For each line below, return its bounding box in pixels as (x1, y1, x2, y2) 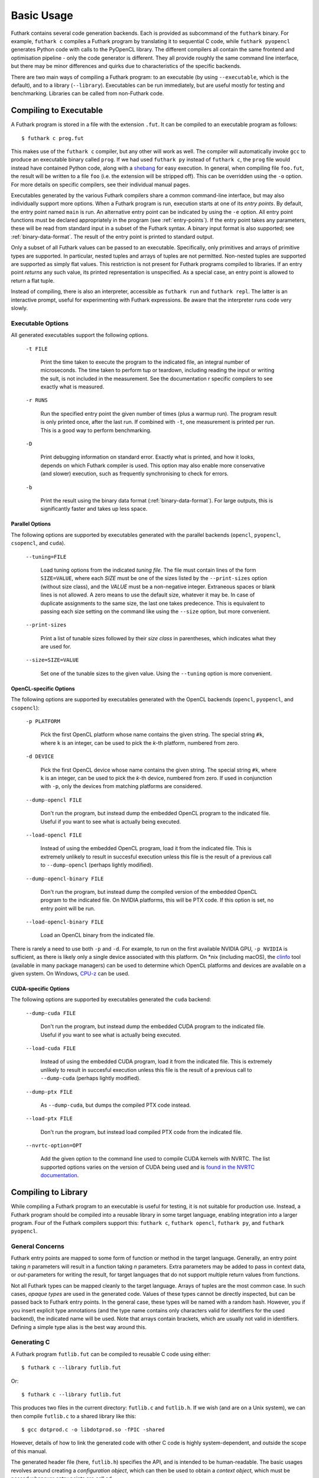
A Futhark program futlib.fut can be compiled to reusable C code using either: (11, 1350, 211, 1357)
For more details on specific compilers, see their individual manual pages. (11, 181, 190, 188)
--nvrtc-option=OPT (25, 1142, 82, 1149)
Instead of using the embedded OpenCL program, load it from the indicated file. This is (40, 845, 252, 852)
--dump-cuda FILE (25, 1010, 76, 1016)
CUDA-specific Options (11, 985, 70, 993)
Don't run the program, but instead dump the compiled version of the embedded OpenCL (40, 888, 258, 895)
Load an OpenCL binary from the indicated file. (40, 932, 155, 939)
